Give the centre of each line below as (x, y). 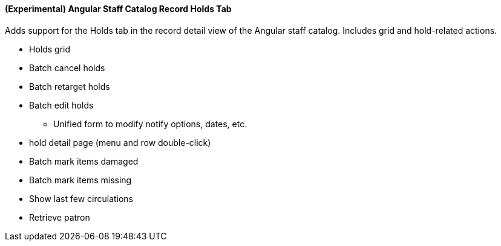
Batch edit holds (61, 105)
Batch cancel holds (67, 68)
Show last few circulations (81, 198)
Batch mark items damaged (84, 161)
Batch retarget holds (70, 86)
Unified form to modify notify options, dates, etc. (150, 124)
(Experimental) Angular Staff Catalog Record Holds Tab (118, 9)
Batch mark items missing (80, 180)
